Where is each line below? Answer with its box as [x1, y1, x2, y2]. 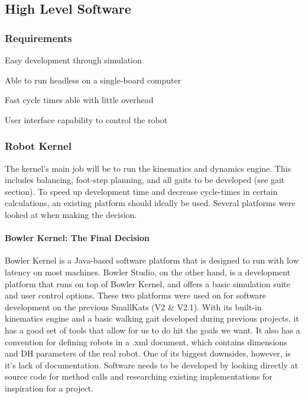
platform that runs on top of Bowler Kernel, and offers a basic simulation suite [5, 277, 290, 290]
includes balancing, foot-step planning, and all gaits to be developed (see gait [5, 174, 285, 186]
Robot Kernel [5, 139, 72, 153]
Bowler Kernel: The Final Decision [5, 232, 150, 244]
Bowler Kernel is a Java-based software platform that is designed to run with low [5, 254, 299, 267]
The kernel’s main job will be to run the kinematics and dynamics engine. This [5, 162, 291, 174]
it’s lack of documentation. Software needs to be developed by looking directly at [5, 358, 298, 371]
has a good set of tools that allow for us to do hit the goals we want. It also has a [5, 323, 300, 336]
